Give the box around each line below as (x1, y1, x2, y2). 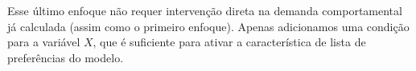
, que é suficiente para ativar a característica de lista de (93, 34, 366, 50)
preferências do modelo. (7, 49, 124, 65)
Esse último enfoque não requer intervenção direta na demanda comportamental (7, 2, 402, 18)
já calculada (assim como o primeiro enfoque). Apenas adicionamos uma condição (7, 18, 410, 34)
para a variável (7, 34, 80, 50)
